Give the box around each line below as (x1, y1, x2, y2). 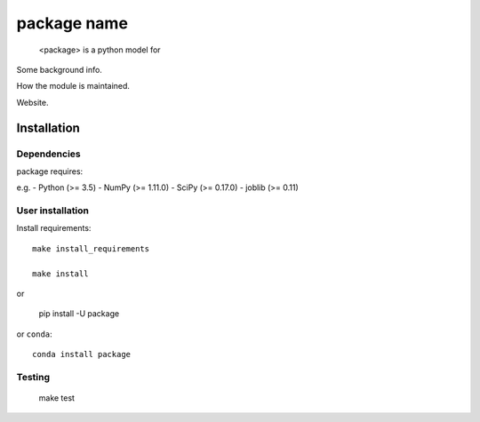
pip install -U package (38, 308, 120, 319)
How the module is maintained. (16, 81, 131, 92)
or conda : (16, 329, 52, 339)
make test (38, 393, 76, 403)
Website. (16, 97, 49, 107)
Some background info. (16, 64, 102, 75)
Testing (16, 370, 51, 383)
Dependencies (16, 147, 82, 160)
